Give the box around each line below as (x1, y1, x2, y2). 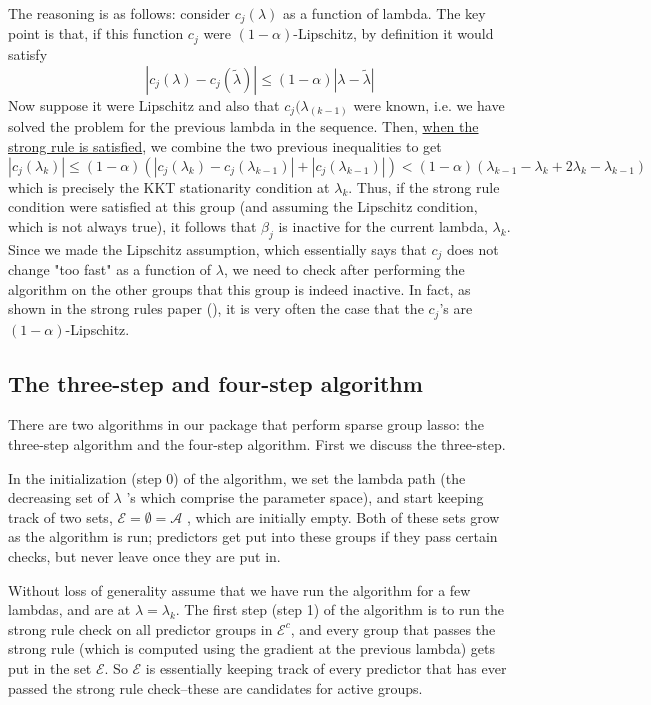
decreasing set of (8, 487, 109, 508)
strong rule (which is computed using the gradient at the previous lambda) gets (8, 638, 496, 659)
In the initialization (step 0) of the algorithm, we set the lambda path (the (8, 467, 466, 488)
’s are (439, 298, 473, 319)
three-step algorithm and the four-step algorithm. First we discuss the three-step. (8, 434, 506, 455)
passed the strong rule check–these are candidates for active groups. (8, 677, 423, 698)
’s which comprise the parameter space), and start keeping (126, 487, 484, 508)
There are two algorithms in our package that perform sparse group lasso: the (8, 414, 484, 435)
